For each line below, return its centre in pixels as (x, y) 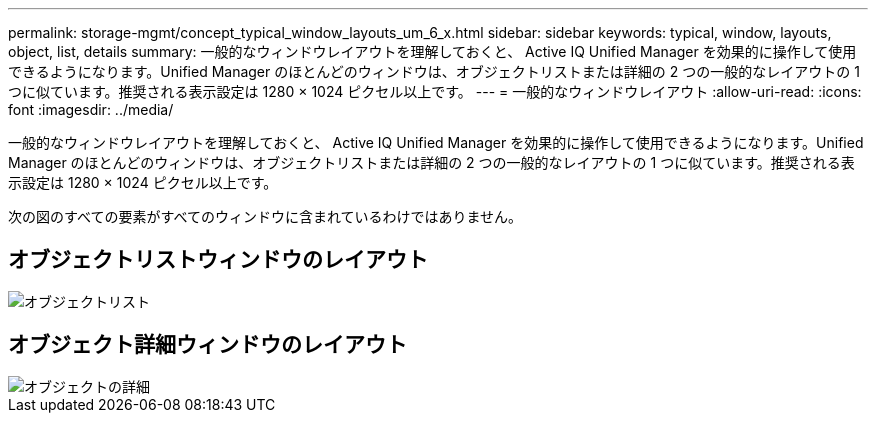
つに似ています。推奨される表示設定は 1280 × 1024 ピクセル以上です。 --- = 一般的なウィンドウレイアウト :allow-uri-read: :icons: (435, 91)
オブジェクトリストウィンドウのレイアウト (218, 260)
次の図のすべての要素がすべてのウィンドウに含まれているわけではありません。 (265, 216)
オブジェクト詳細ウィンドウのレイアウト (207, 345)
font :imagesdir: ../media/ (91, 109)
